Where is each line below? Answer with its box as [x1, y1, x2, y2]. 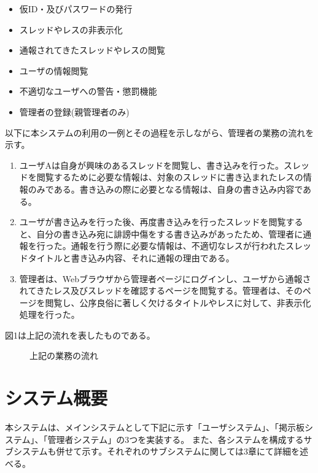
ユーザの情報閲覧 [19, 64, 88, 77]
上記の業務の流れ [29, 349, 98, 362]
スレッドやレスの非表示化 [19, 23, 123, 36]
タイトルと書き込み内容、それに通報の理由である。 [28, 251, 235, 264]
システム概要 [5, 385, 108, 410]
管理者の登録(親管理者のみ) [19, 105, 130, 118]
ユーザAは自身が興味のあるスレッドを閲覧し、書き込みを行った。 [19, 158, 284, 171]
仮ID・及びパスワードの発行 [19, 2, 133, 15]
